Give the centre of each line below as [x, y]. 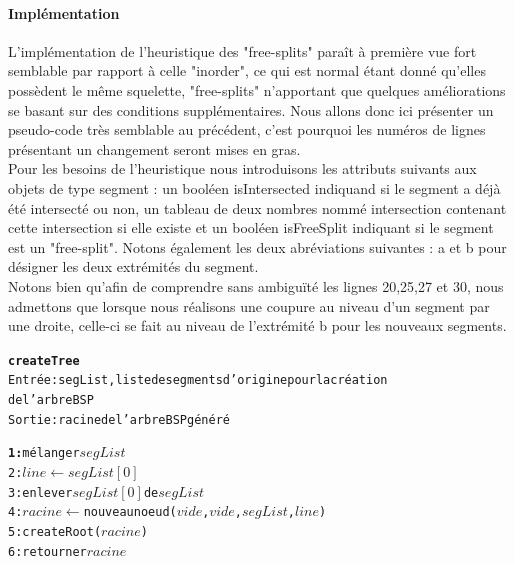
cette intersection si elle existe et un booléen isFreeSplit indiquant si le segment [251, 227]
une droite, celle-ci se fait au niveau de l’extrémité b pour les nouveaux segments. [257, 325]
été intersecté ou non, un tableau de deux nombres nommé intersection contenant [257, 207]
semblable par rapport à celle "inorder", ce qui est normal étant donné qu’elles [247, 70]
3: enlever [40, 492]
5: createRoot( [55, 531]
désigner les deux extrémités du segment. [133, 266]
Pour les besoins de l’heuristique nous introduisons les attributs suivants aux [242, 168]
